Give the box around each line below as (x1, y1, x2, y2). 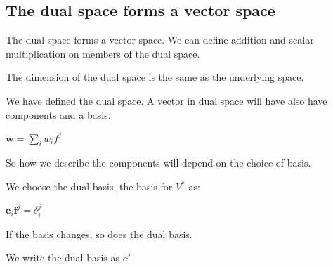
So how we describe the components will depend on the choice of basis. (6, 155, 311, 170)
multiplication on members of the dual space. (6, 46, 200, 60)
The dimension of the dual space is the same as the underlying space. (6, 70, 304, 84)
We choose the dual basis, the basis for (6, 179, 173, 194)
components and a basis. (6, 107, 111, 122)
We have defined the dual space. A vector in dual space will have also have (6, 93, 327, 108)
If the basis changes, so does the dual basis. (6, 226, 192, 241)
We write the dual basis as (6, 250, 120, 265)
